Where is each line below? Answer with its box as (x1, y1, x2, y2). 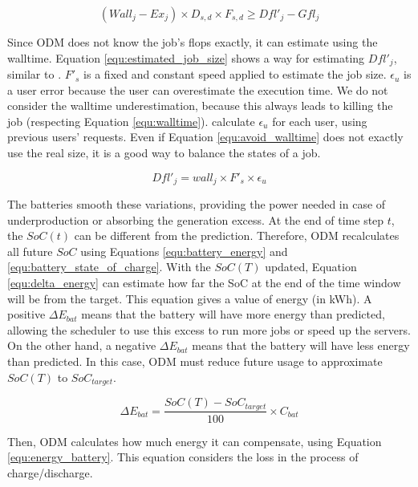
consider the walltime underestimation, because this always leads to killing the (7, 97, 393, 114)
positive (7, 306, 46, 323)
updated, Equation (265, 258, 357, 275)
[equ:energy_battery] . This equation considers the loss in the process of (7, 448, 359, 465)
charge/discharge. (7, 464, 93, 481)
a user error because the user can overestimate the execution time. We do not (7, 81, 388, 98)
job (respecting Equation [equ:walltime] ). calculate (7, 112, 255, 129)
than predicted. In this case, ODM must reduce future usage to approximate (7, 353, 383, 369)
